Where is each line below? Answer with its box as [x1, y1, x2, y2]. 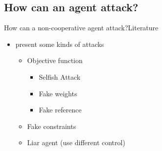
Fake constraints [27, 121, 76, 131]
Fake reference [39, 105, 82, 115]
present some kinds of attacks [15, 39, 104, 49]
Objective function [27, 55, 83, 65]
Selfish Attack [39, 71, 81, 82]
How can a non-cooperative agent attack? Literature [4, 22, 159, 33]
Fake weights [39, 88, 77, 98]
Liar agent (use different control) [27, 137, 125, 148]
